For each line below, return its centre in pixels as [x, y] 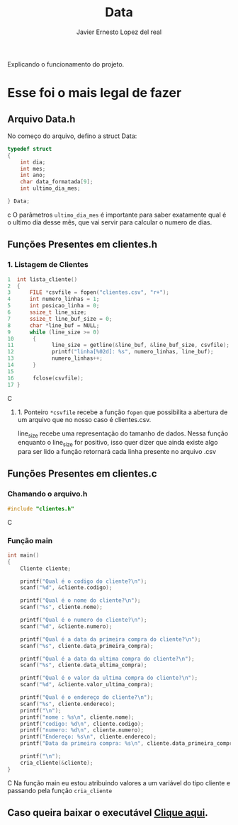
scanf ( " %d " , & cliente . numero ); [66, 626]
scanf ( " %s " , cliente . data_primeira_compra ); [87, 646]
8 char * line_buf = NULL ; [53, 325]
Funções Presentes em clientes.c [82, 474]
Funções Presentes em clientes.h [83, 245]
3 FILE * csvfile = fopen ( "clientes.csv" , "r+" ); [89, 292]
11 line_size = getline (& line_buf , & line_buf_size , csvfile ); [119, 345]
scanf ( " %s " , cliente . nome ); [61, 607]
